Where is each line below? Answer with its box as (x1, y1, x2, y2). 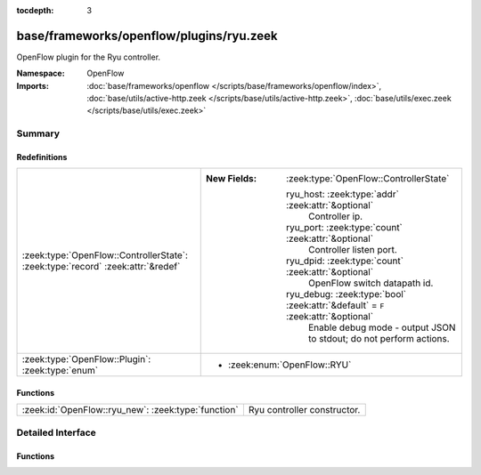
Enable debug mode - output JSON (308, 321, 456, 334)
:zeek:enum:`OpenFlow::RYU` (228, 358, 352, 371)
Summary (16, 127, 61, 140)
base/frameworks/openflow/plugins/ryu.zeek (16, 28, 278, 44)
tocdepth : (16, 5, 54, 15)
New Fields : (206, 173, 257, 185)
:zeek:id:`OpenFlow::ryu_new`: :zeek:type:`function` (21, 404, 240, 416)
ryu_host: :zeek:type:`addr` (286, 188, 400, 200)
